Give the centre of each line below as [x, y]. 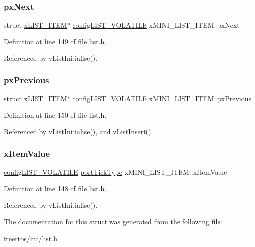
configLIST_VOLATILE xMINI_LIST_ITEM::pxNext [156, 25]
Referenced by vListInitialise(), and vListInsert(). [79, 131]
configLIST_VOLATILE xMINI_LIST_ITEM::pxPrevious [162, 98]
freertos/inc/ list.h [31, 238]
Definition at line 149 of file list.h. [55, 41]
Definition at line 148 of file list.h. [55, 188]
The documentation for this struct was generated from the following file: [113, 221]
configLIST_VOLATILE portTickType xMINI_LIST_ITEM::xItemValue [116, 172]
